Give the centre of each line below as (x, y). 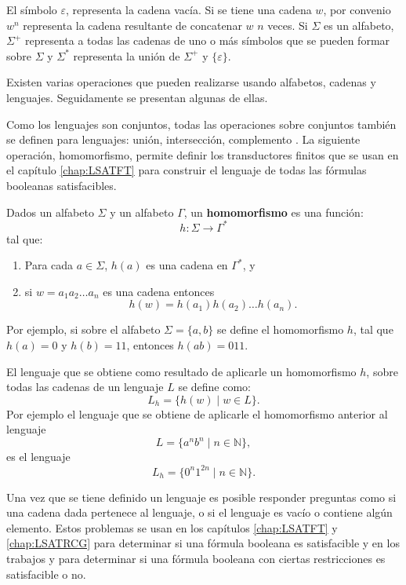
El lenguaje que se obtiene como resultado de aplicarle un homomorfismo (181, 371)
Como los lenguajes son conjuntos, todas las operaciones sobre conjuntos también (201, 124)
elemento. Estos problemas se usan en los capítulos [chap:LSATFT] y (172, 527)
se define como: (214, 387)
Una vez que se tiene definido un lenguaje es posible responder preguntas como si (201, 497)
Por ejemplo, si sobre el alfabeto (83, 329)
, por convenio (357, 9)
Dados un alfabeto (50, 212)
